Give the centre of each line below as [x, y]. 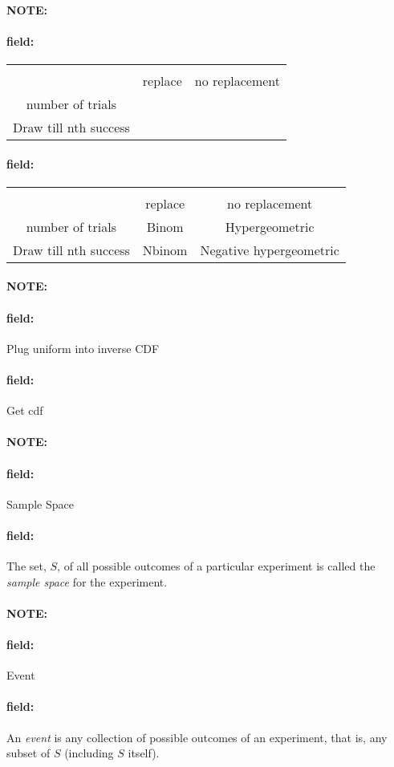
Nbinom [165, 250]
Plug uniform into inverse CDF [83, 348]
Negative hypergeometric [270, 250]
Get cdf [25, 410]
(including [89, 753]
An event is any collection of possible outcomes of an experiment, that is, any [197, 737]
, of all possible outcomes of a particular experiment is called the [216, 566]
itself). [144, 753]
